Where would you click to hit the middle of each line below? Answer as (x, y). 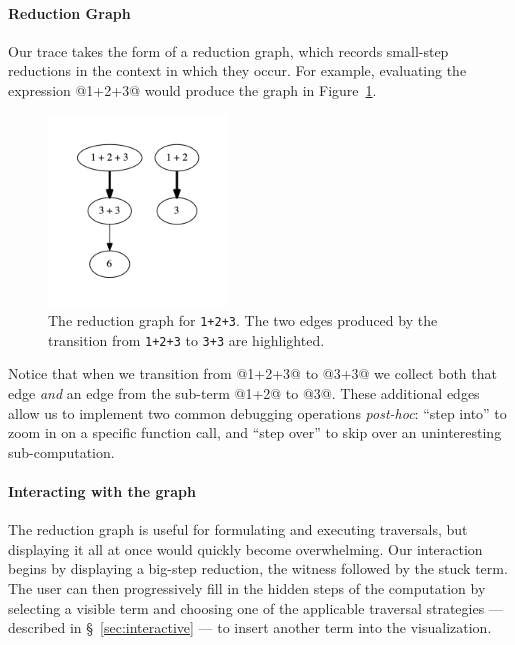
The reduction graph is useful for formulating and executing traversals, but (238, 529)
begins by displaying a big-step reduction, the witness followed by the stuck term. (258, 568)
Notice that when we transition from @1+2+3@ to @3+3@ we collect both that (252, 373)
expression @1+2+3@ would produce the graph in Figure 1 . (192, 89)
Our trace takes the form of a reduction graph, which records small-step (228, 50)
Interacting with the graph (102, 491)
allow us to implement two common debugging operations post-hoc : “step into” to (257, 412)
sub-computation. (61, 451)
